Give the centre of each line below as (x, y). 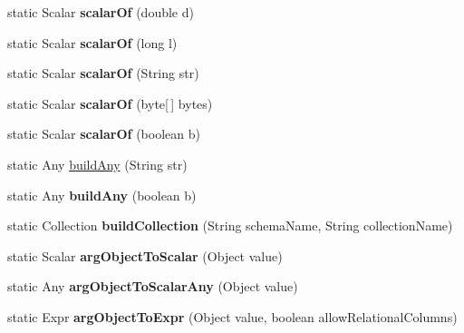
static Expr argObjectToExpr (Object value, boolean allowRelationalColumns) (232, 316)
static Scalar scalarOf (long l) (92, 42)
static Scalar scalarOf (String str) (103, 73)
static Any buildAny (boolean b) (102, 195)
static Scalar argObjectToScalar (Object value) (145, 255)
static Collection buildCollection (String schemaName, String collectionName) (230, 225)
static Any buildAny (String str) (97, 164)
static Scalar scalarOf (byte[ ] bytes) (110, 103)
